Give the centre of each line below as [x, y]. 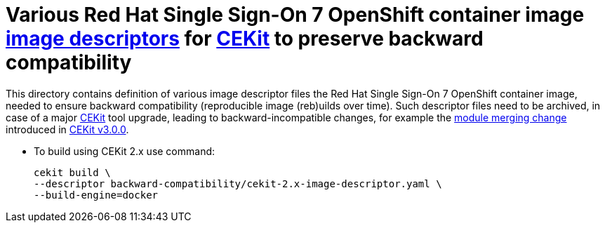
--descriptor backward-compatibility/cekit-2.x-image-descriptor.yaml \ [238, 183]
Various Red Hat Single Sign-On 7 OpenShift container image [295, 15]
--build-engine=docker [96, 195]
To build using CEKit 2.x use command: [125, 151]
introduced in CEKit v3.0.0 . [67, 129]
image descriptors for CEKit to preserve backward [245, 39]
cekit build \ [72, 172]
